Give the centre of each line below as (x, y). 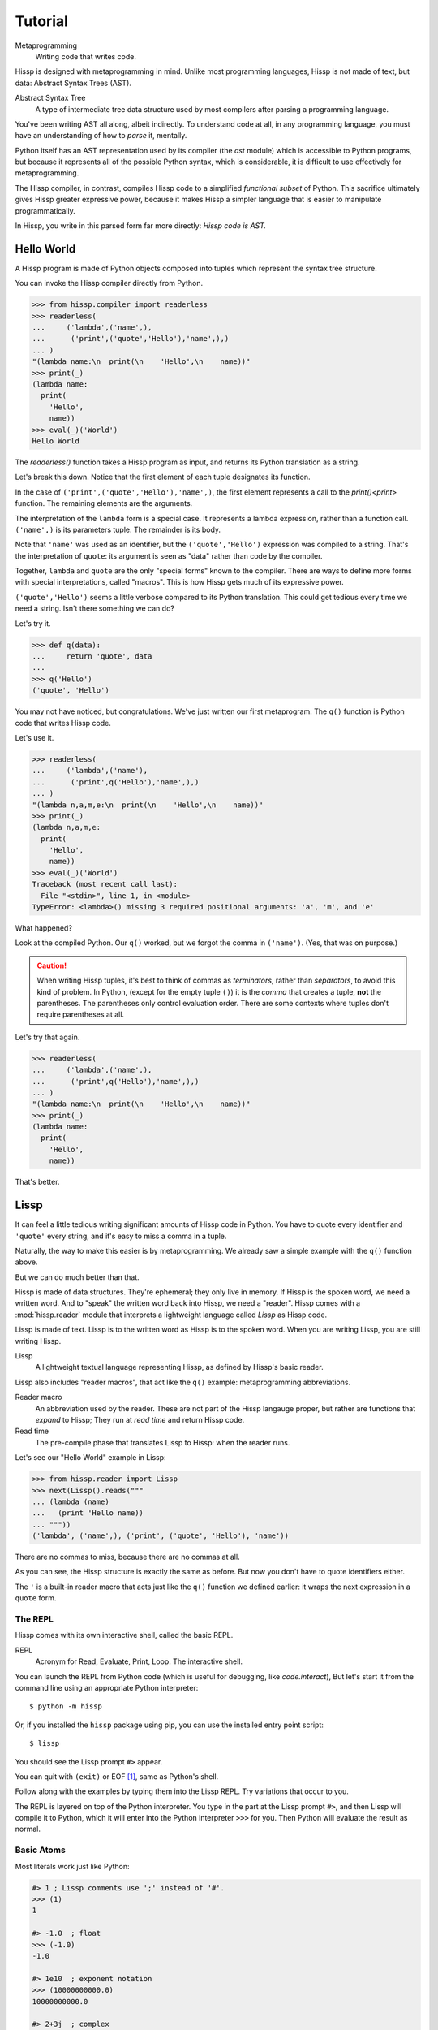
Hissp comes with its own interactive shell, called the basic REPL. (124, 1635)
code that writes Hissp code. (63, 723)
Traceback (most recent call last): (105, 884)
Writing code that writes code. (86, 56)
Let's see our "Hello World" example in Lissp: (90, 1458)
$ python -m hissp (66, 1706)
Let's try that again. (47, 1037)
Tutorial (42, 21)
